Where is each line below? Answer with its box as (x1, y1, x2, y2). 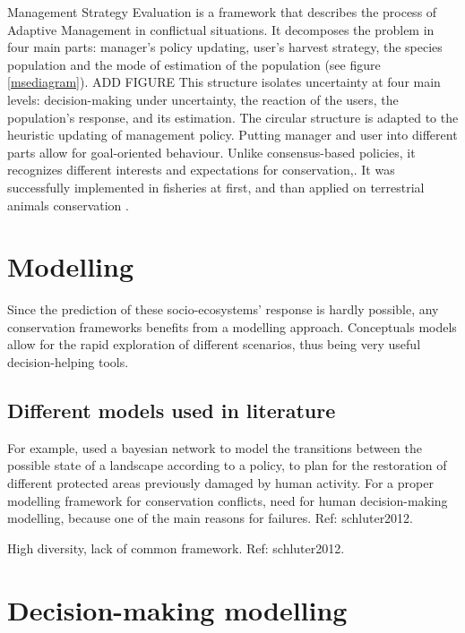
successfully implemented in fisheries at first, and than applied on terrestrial (7, 177, 425, 196)
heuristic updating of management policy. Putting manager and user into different (7, 125, 458, 144)
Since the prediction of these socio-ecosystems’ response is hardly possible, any (7, 300, 439, 319)
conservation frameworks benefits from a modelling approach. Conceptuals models (7, 317, 457, 336)
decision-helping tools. (7, 353, 129, 372)
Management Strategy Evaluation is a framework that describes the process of (7, 3, 437, 21)
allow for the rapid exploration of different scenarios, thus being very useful (7, 335, 421, 354)
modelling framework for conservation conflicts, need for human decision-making (7, 491, 448, 509)
